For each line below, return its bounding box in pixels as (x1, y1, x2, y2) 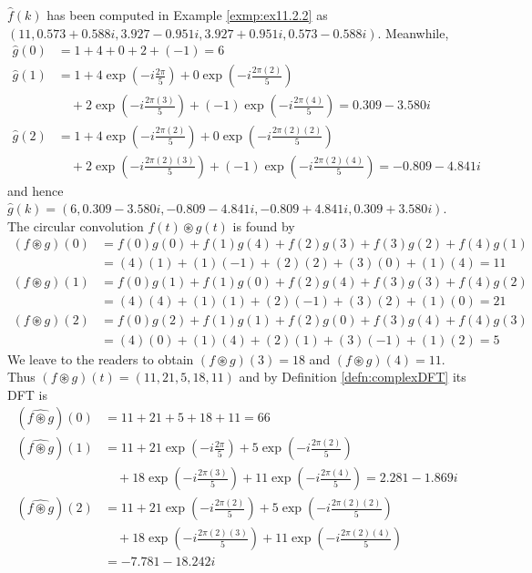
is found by (232, 216, 295, 235)
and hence (7, 180, 64, 200)
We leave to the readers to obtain (7, 349, 194, 368)
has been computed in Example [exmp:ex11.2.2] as (46, 5, 328, 24)
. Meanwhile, (377, 23, 449, 42)
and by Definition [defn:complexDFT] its (239, 367, 466, 386)
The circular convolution (7, 216, 144, 235)
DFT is (7, 384, 48, 404)
